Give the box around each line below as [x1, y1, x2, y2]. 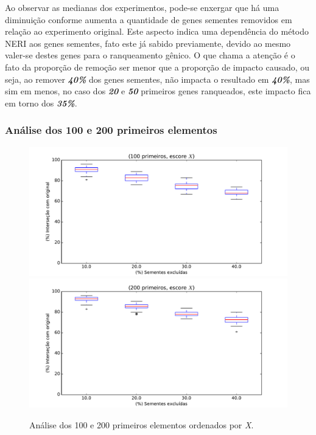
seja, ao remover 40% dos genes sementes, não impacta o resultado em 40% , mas [5, 72, 310, 85]
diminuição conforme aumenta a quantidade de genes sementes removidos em [5, 13, 292, 26]
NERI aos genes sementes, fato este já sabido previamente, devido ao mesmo [5, 37, 291, 49]
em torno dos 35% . [5, 96, 77, 109]
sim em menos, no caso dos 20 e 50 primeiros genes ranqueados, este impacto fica [5, 85, 311, 97]
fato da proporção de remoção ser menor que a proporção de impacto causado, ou [5, 60, 310, 73]
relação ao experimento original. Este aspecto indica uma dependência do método [5, 25, 309, 38]
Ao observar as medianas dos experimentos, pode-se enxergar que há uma [5, 1, 279, 13]
